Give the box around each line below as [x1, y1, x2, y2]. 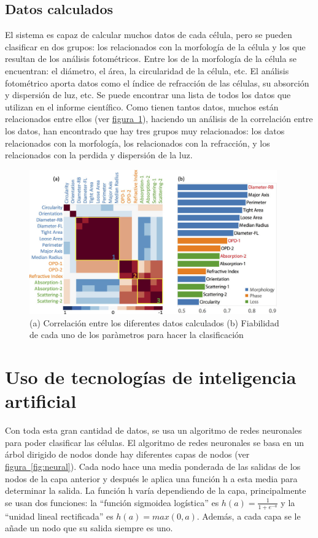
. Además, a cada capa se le [196, 509, 301, 522]
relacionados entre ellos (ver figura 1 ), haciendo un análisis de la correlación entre [5, 112, 313, 125]
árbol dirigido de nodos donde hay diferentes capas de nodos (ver [5, 448, 250, 461]
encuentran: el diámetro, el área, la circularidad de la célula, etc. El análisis [5, 64, 289, 77]
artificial [5, 388, 77, 413]
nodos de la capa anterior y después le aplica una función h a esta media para [5, 472, 298, 485]
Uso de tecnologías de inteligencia [5, 364, 297, 390]
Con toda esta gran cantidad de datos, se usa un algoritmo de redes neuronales [5, 424, 302, 437]
